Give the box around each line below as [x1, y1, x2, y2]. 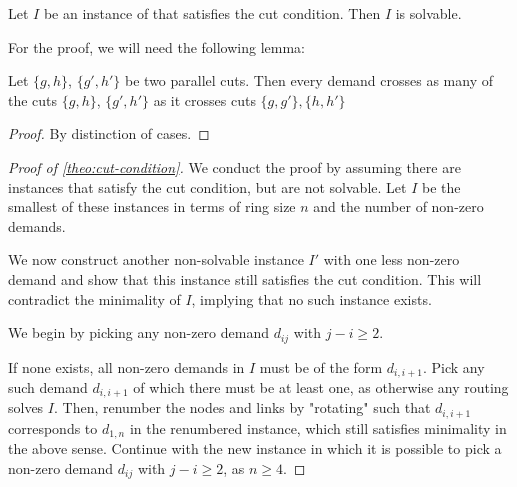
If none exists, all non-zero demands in [8, 356, 245, 377]
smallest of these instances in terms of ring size [8, 196, 296, 217]
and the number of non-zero [313, 196, 484, 217]
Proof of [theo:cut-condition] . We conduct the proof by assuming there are [8, 156, 461, 177]
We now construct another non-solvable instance [8, 249, 304, 270]
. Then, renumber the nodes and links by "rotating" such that [53, 397, 431, 418]
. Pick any [422, 356, 485, 377]
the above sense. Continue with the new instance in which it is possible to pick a [8, 438, 502, 459]
